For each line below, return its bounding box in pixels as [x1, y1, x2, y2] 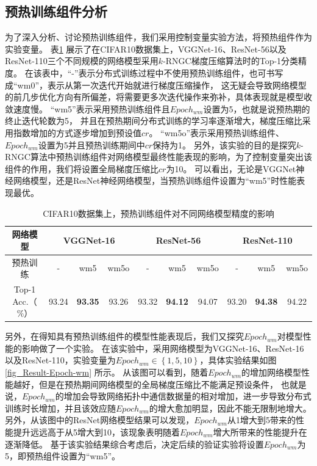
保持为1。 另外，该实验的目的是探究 [152, 138, 296, 151]
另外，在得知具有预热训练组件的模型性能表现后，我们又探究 [5, 330, 244, 343]
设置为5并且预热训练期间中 [38, 138, 145, 151]
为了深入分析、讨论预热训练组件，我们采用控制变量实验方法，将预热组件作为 [5, 31, 312, 43]
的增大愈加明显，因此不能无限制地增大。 [149, 401, 312, 414]
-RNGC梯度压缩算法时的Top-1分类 [163, 54, 299, 67]
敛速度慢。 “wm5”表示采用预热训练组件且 [5, 102, 170, 115]
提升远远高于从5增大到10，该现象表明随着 [13, 426, 180, 439]
